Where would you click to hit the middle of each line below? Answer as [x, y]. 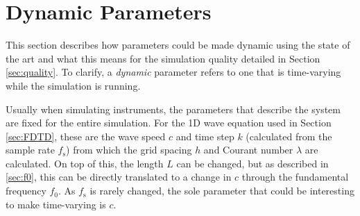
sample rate [30, 150]
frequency [26, 191]
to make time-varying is [56, 204]
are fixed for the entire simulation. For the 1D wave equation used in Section [169, 123]
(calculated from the [289, 136]
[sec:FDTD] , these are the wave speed [86, 136]
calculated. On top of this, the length [85, 163]
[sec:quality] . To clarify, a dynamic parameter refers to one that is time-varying [173, 72]
